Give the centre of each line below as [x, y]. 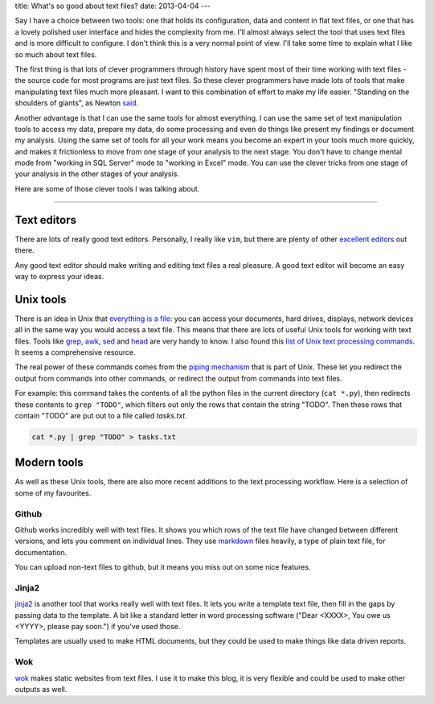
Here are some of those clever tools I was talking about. [107, 188]
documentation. [41, 552]
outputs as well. [41, 689]
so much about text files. [56, 54]
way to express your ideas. [59, 276]
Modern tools [49, 463]
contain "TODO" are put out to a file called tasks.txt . [101, 415]
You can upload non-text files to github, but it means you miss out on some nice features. [163, 567]
